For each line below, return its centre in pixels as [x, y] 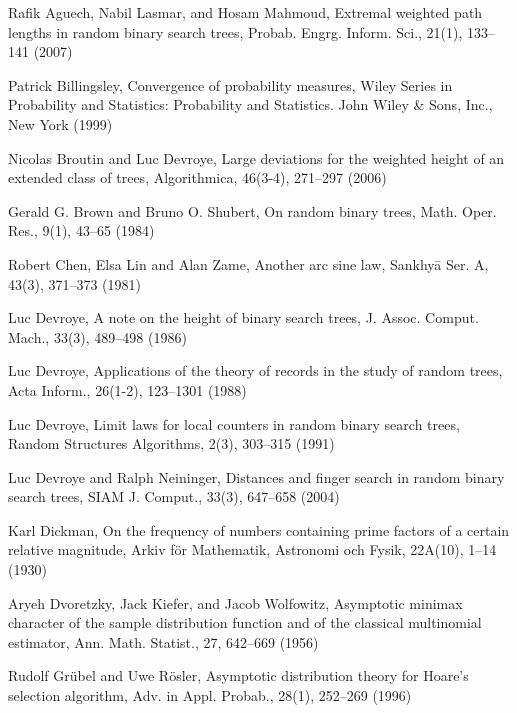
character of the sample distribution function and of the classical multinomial [245, 622]
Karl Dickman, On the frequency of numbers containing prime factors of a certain [259, 529]
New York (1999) [60, 123]
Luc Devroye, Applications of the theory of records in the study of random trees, [255, 370]
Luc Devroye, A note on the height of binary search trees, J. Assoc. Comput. [243, 317]
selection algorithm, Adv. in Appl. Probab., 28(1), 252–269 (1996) [210, 695]
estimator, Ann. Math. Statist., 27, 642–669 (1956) [163, 641]
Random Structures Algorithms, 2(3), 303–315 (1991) [171, 443]
